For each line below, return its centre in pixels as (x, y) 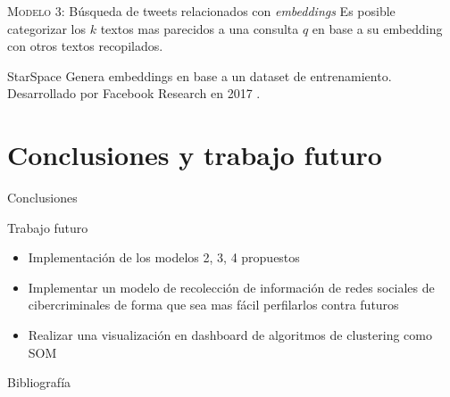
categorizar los (47, 28)
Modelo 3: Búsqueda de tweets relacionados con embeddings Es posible (201, 11)
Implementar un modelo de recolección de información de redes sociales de (231, 287)
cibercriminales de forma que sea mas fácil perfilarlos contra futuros (213, 305)
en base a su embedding (377, 28)
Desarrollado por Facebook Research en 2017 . (134, 93)
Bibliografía (39, 382)
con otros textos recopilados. (85, 46)
